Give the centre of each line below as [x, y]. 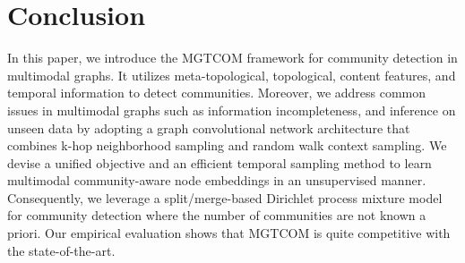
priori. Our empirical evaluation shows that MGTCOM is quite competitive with [229, 233]
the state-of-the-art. [61, 250]
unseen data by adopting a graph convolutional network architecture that [209, 127]
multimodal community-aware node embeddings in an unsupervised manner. [217, 180]
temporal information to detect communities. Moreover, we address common [217, 93]
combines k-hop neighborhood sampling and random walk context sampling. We [227, 145]
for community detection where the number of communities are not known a [217, 215]
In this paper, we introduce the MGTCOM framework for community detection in [232, 58]
